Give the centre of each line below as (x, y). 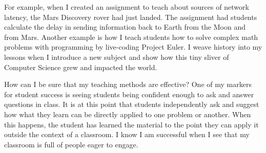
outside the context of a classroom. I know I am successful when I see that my (127, 134)
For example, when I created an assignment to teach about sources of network (127, 7)
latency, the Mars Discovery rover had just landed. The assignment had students (131, 17)
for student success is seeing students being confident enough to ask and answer (129, 94)
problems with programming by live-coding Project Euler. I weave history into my (133, 47)
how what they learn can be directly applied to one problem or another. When (128, 114)
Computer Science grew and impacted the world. (81, 67)
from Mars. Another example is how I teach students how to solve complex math (131, 37)
